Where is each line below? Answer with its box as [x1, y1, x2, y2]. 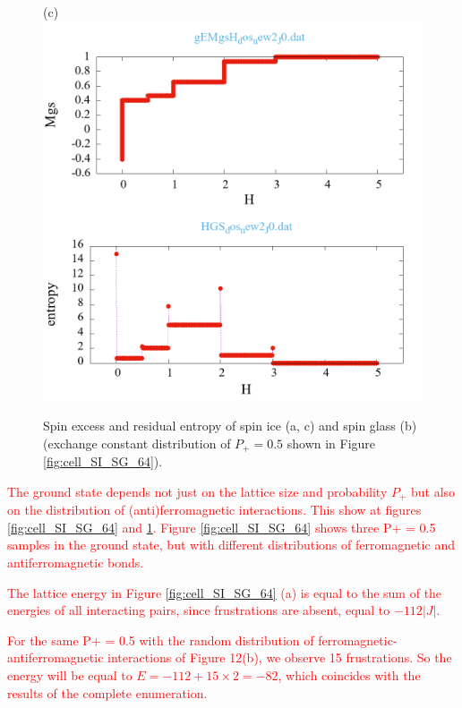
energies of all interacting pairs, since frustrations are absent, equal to [7, 601, 390, 619]
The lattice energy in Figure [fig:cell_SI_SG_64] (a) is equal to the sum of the [7, 583, 442, 601]
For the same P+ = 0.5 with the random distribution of [7, 630, 314, 649]
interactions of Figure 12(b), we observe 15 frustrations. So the [107, 648, 452, 667]
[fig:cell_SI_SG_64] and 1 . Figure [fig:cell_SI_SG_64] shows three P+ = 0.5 [7, 517, 436, 536]
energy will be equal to [7, 666, 133, 685]
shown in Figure [287, 433, 376, 452]
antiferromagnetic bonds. [7, 553, 144, 572]
